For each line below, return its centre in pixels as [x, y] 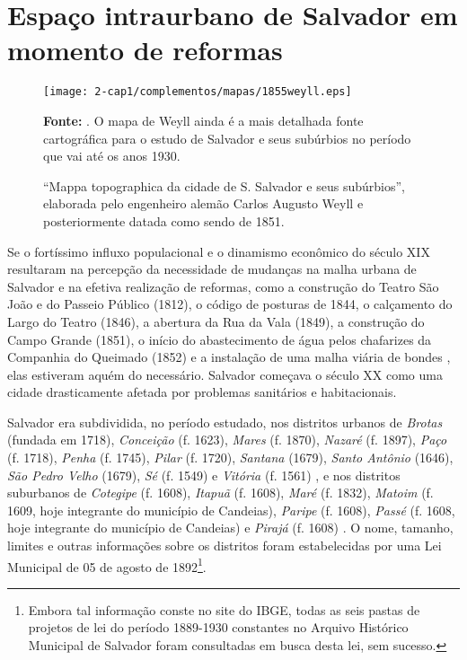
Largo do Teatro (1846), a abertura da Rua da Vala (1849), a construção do [216, 321]
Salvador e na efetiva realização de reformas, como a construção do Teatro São [223, 286]
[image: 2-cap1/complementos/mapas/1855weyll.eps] [198, 92]
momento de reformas [145, 50]
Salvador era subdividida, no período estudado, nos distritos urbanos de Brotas [225, 422]
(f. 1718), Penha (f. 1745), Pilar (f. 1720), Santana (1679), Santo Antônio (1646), [230, 458]
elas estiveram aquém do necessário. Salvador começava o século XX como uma [225, 374]
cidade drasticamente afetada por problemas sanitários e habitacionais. [202, 392]
